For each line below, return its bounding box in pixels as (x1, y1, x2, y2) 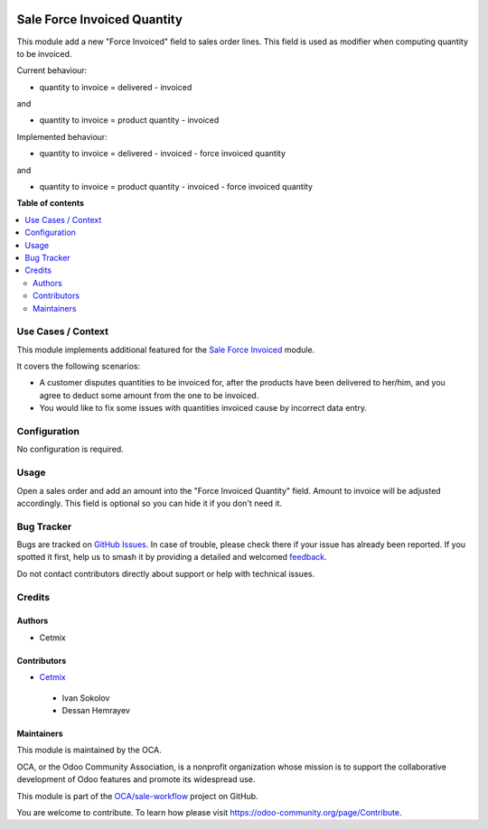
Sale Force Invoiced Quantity (16, 12, 183, 27)
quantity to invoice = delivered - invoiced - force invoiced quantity (39, 148, 286, 159)
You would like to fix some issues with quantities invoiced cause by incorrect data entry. (39, 403, 368, 414)
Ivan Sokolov (61, 692, 110, 703)
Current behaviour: (16, 65, 88, 76)
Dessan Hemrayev (61, 704, 131, 715)
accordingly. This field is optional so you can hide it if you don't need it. (16, 498, 283, 508)
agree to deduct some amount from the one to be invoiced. (39, 389, 259, 401)
